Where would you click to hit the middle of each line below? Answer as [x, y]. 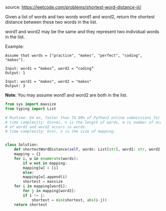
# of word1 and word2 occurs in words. [46, 127]
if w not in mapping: [45, 163]
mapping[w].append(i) [45, 177]
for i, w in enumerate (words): [46, 158]
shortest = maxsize [43, 182]
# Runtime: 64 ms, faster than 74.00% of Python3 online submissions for [83, 118]
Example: [15, 46]
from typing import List [31, 108]
